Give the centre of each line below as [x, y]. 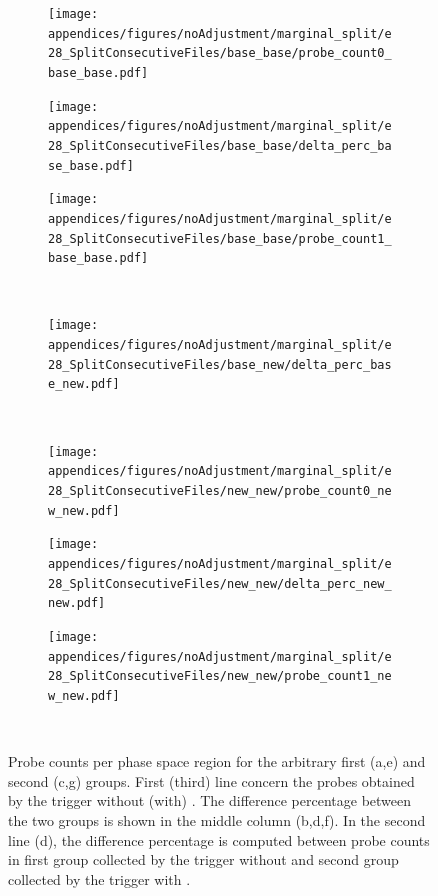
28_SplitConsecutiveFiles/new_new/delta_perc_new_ [220, 583]
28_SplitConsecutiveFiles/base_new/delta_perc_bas [220, 364]
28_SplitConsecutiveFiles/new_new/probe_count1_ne [220, 676]
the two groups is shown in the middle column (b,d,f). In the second [217, 819]
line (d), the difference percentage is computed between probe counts [219, 839]
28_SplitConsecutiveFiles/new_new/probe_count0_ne [220, 491]
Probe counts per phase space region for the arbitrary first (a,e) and [217, 761]
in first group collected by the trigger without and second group [203, 859]
